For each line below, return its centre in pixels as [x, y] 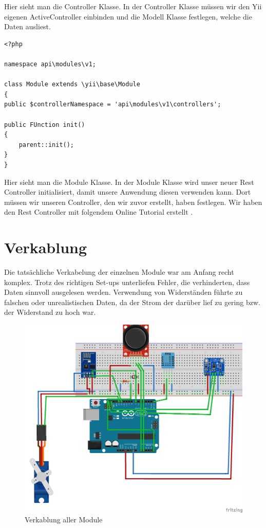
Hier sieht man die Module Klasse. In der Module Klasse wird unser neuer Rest [129, 182]
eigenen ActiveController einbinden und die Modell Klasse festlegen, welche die [128, 16]
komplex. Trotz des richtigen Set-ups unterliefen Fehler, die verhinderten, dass [127, 282]
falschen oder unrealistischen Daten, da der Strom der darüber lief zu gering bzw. [132, 302]
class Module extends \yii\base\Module [72, 84]
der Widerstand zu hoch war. [50, 312]
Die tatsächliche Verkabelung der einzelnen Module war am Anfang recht [119, 272]
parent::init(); [46, 145]
